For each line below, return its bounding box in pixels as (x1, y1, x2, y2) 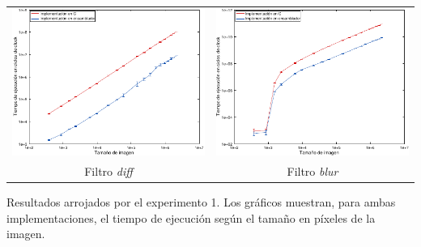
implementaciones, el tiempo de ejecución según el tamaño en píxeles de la (6, 209, 376, 226)
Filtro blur (287, 162, 338, 179)
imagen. (6, 225, 45, 242)
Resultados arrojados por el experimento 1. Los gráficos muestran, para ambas (6, 193, 396, 210)
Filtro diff (84, 162, 133, 179)
